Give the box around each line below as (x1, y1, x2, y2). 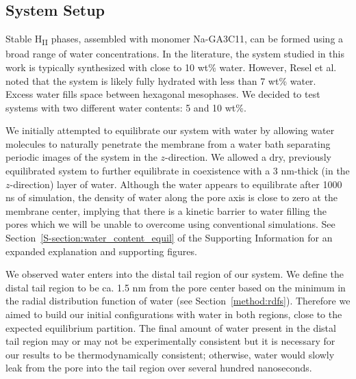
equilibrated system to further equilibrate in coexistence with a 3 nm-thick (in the (5, 164, 350, 178)
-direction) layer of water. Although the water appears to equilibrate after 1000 (10, 177, 342, 191)
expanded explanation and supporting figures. (5, 244, 197, 258)
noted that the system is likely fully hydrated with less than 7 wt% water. (5, 73, 316, 88)
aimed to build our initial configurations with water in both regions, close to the (5, 307, 342, 322)
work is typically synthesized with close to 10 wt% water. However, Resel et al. (5, 60, 337, 74)
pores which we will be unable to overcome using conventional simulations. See (5, 217, 335, 231)
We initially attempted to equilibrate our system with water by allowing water (5, 123, 335, 138)
